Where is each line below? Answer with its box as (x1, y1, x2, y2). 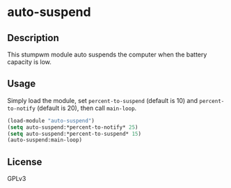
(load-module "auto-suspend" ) (7, 117, 95, 124)
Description (7, 32, 59, 44)
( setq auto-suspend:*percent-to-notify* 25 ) (7, 123, 138, 131)
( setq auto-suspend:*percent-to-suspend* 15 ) (7, 130, 141, 137)
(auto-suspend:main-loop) (7, 136, 82, 143)
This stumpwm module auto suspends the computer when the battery (7, 50, 207, 58)
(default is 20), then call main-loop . (37, 104, 137, 112)
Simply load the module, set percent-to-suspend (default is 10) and (7, 96, 198, 104)
